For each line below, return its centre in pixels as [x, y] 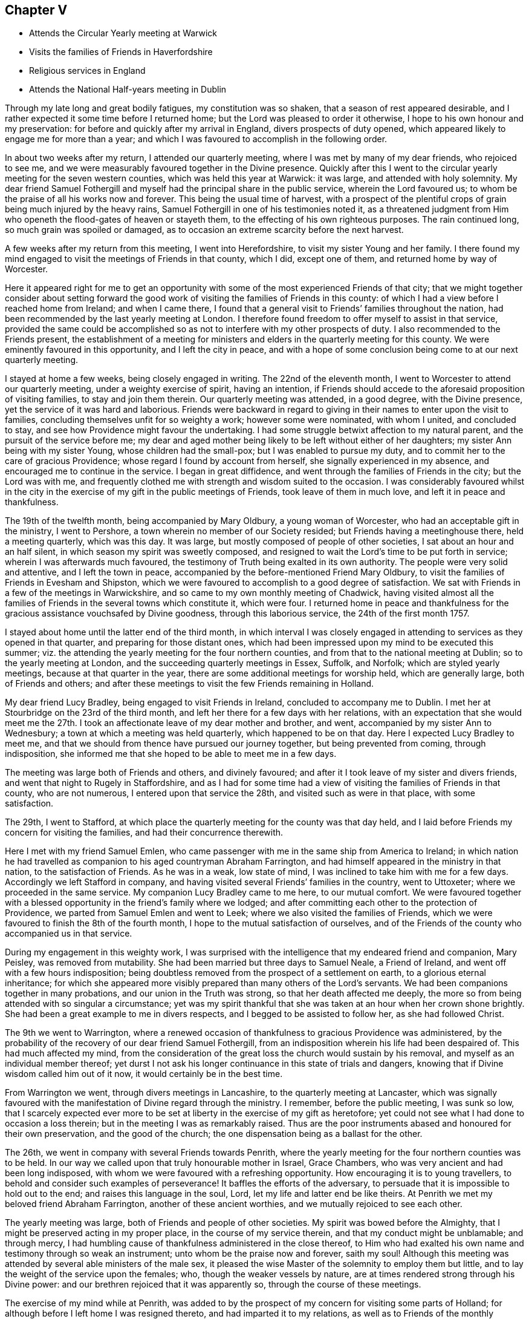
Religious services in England [87, 71]
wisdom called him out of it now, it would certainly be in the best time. [144, 1074]
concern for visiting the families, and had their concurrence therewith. [144, 833]
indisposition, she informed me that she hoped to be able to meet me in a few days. [171, 754]
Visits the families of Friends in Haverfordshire [121, 52]
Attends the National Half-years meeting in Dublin [128, 90]
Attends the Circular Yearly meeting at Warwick [123, 33]
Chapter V [36, 10]
